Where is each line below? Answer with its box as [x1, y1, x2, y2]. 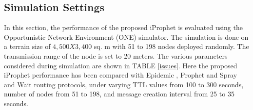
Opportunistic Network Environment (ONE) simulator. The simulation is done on [4, 31, 249, 42]
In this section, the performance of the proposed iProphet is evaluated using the [4, 22, 243, 32]
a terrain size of [4, 41, 51, 51]
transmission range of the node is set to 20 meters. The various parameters [4, 50, 228, 61]
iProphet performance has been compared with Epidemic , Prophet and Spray [4, 70, 237, 80]
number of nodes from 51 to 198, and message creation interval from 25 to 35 [4, 89, 234, 99]
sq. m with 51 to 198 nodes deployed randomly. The [94, 41, 249, 51]
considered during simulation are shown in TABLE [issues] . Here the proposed [4, 60, 237, 70]
